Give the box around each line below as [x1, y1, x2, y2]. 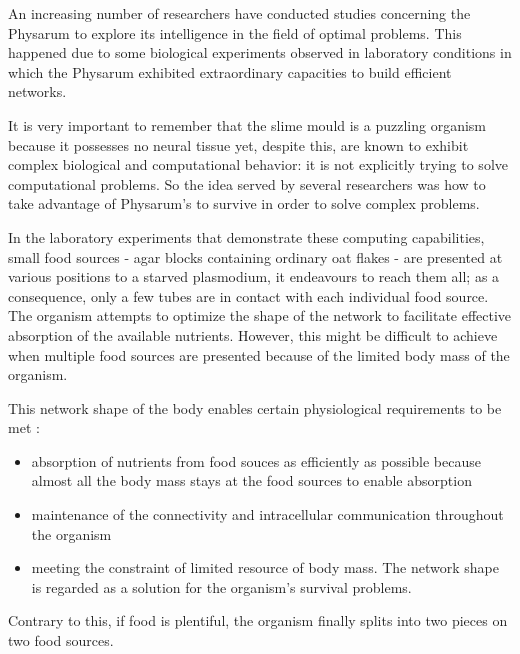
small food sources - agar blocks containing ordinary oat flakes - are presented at [8, 246, 503, 267]
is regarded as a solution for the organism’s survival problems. [31, 576, 412, 597]
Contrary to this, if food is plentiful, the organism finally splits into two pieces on [8, 610, 508, 631]
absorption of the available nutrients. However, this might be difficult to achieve [8, 324, 498, 345]
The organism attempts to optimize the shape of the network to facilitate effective [8, 305, 512, 326]
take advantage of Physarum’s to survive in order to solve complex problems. [8, 193, 480, 214]
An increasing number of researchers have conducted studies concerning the [8, 3, 471, 23]
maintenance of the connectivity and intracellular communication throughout [31, 504, 504, 525]
